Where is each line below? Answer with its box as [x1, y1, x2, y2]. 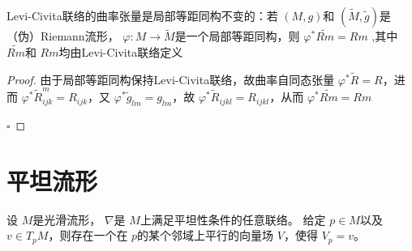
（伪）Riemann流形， [6, 28, 119, 45]
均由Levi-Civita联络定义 [58, 44, 183, 61]
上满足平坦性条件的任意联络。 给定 [139, 211, 326, 228]
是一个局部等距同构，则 [174, 28, 300, 45]
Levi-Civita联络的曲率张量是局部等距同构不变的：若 [6, 7, 278, 23]
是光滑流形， [32, 211, 101, 228]
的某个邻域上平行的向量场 [137, 227, 274, 244]
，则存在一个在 [48, 227, 128, 244]
